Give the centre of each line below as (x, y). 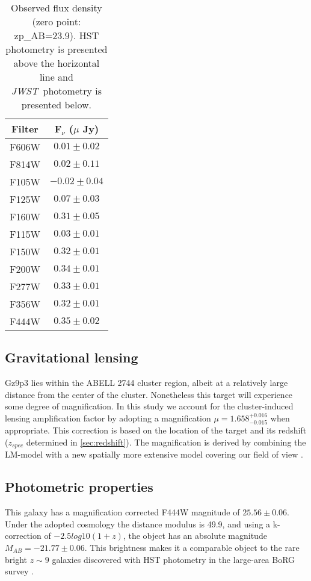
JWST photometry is (57, 91)
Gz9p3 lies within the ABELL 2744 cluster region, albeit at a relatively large (146, 383)
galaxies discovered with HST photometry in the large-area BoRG (174, 559)
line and (56, 77)
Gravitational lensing (72, 357)
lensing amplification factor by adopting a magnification (108, 418)
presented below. (56, 104)
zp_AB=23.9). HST (57, 35)
